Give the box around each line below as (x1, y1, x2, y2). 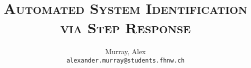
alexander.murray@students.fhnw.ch (66, 57, 185, 64)
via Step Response (60, 17, 191, 38)
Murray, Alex (105, 46, 146, 57)
